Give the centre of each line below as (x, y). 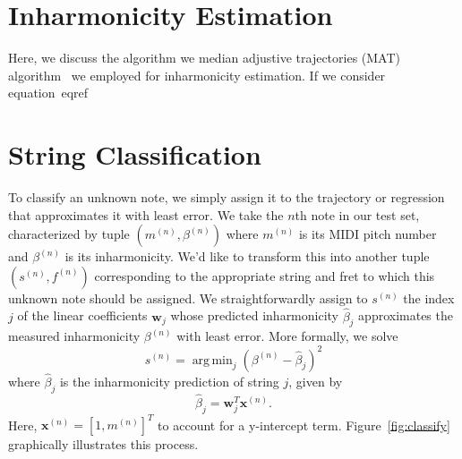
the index (429, 297)
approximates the (406, 315)
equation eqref (48, 93)
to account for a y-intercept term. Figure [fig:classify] (304, 425)
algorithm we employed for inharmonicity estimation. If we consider (197, 75)
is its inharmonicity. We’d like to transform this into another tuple (247, 256)
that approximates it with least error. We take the (146, 214)
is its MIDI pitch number (368, 234)
